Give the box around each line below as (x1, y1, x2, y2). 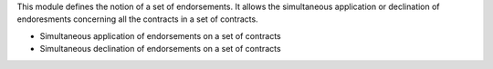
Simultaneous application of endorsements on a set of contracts (39, 30, 282, 41)
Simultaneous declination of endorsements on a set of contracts (39, 44, 282, 54)
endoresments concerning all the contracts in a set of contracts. (16, 14, 259, 25)
